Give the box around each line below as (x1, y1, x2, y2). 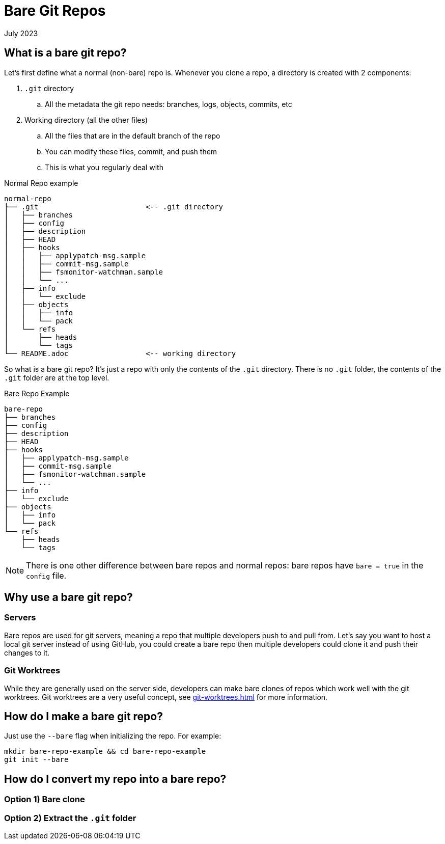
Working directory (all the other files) (24, 115, 148, 124)
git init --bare (4, 755, 69, 764)
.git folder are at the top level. (4, 373, 109, 382)
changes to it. (4, 648, 50, 657)
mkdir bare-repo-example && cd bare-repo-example (4, 747, 206, 756)
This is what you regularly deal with (45, 162, 163, 172)
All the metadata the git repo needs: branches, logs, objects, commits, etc (45, 99, 292, 108)
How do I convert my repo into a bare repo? (4, 772, 227, 785)
